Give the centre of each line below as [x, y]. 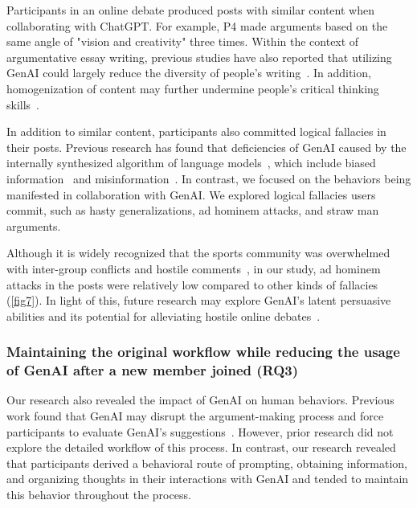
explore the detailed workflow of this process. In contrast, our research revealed [201, 447]
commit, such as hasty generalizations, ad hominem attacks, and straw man [193, 210]
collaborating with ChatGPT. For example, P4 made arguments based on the [197, 25]
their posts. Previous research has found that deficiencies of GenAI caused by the [206, 147]
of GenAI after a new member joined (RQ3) [153, 370]
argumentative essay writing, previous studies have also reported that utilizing [199, 57]
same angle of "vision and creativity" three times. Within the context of [183, 41]
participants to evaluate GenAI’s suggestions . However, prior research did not [200, 431]
